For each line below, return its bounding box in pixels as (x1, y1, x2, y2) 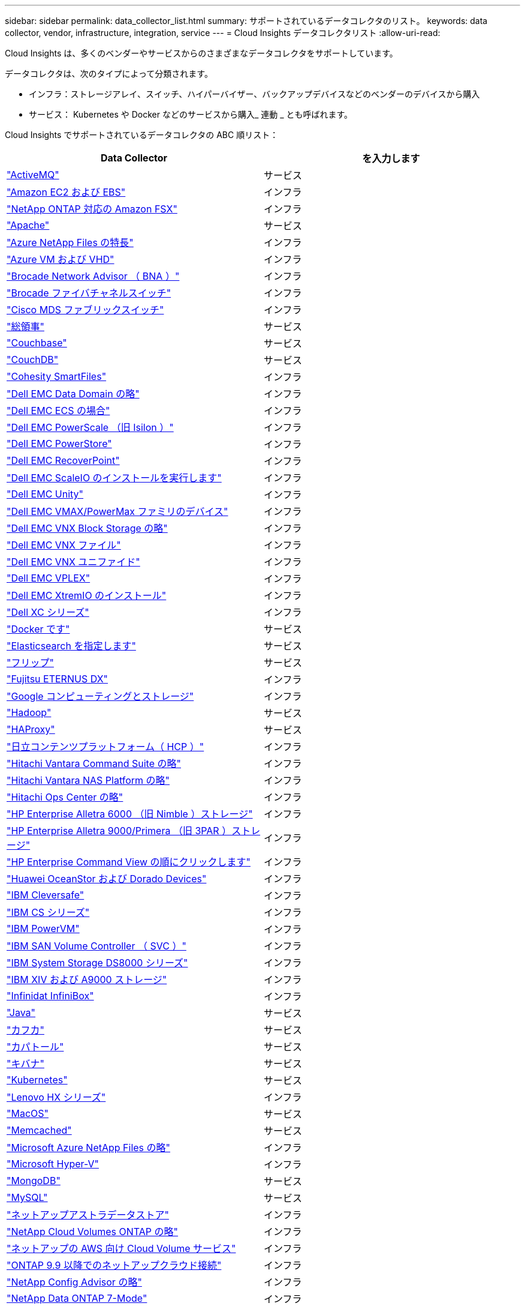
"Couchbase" (7, 337, 67, 349)
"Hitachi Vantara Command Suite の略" (7, 757, 181, 769)
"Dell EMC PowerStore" (7, 438, 112, 450)
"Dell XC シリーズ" (7, 606, 89, 618)
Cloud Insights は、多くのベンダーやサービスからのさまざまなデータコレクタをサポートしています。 (5, 48, 398, 58)
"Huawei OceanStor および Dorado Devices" (7, 873, 207, 885)
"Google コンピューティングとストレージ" (7, 690, 194, 702)
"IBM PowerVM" (7, 922, 80, 934)
